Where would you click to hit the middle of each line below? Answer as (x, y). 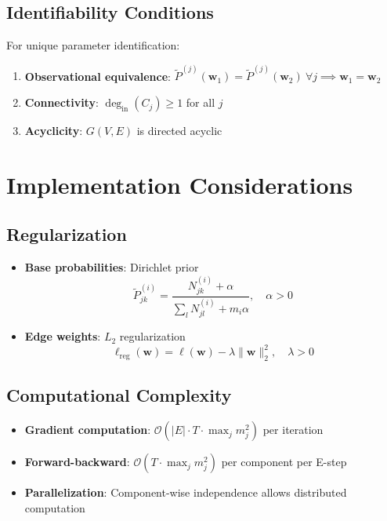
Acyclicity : (54, 131)
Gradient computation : (88, 430)
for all (201, 102)
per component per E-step (284, 462)
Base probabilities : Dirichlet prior (112, 267)
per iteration (293, 430)
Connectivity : (61, 102)
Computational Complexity (119, 395)
